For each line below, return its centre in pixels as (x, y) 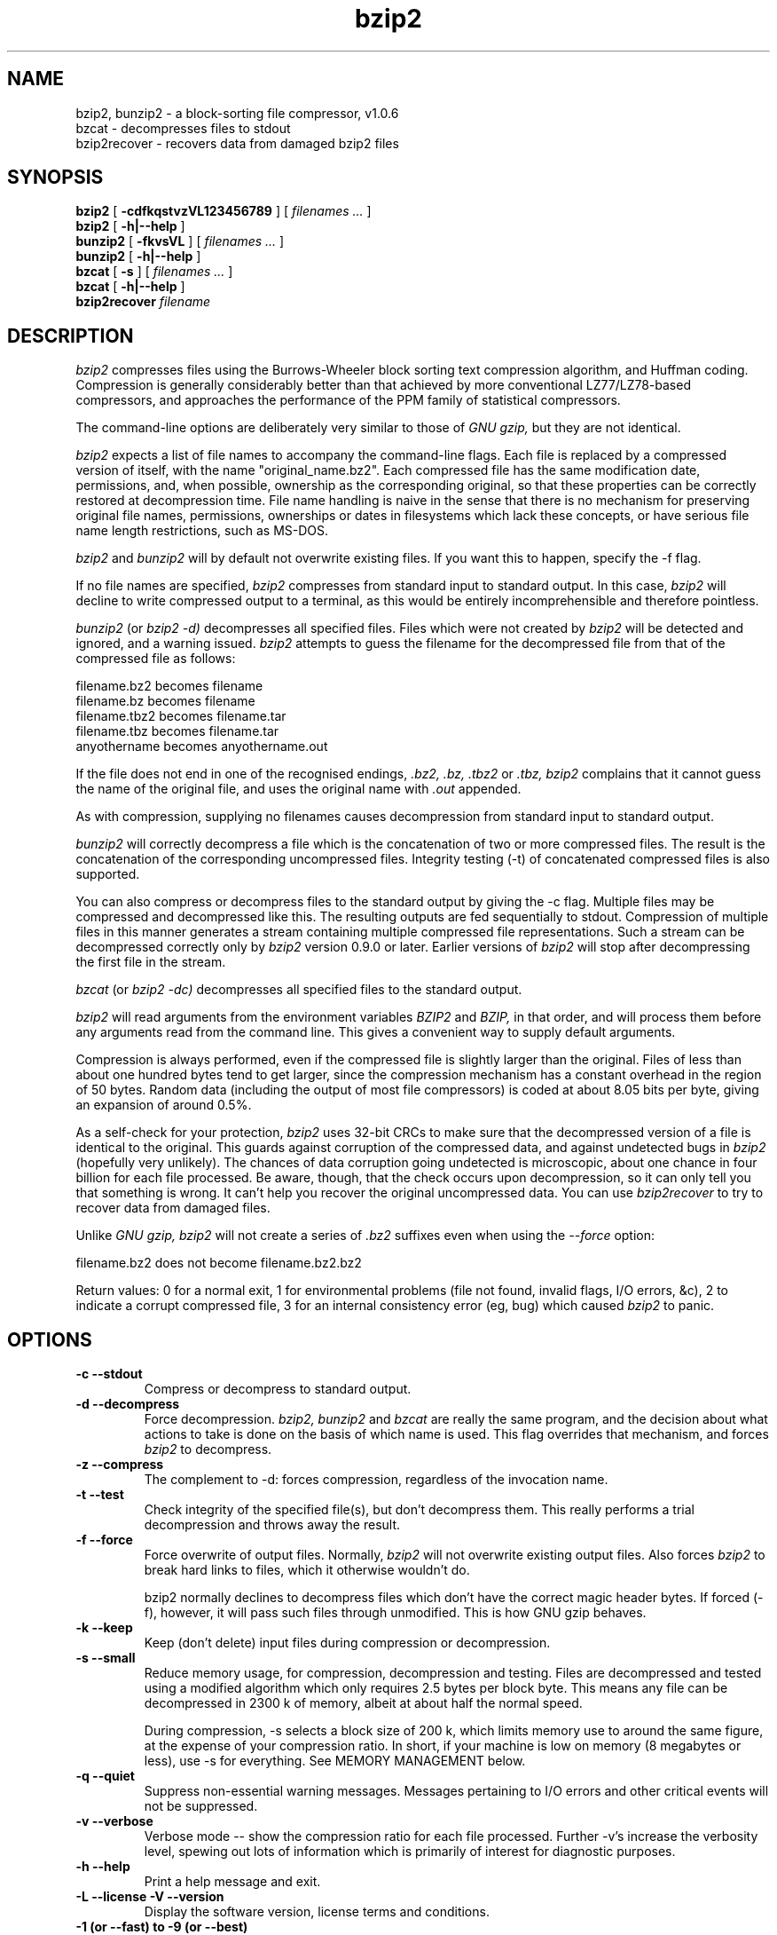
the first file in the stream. (151, 962)
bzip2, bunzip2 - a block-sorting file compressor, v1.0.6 (237, 113)
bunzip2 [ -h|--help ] (138, 257)
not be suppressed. (201, 1806)
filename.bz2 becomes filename (169, 686)
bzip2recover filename (143, 302)
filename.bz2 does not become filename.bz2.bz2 (219, 1263)
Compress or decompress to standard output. (278, 1389)
